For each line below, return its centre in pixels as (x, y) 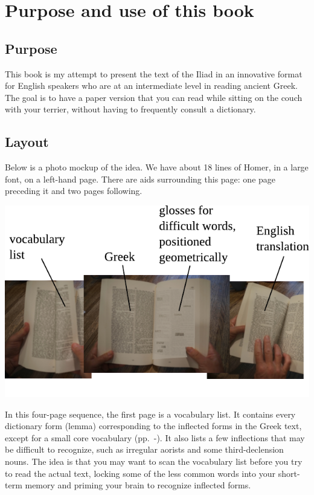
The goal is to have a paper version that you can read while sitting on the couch (154, 97)
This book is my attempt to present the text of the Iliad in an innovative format (154, 73)
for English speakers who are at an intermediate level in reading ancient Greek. (151, 86)
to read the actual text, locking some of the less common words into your (140, 473)
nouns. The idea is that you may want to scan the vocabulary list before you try (154, 461)
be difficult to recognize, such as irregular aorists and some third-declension (144, 449)
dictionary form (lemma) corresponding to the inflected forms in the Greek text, (153, 426)
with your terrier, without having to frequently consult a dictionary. (130, 109)
